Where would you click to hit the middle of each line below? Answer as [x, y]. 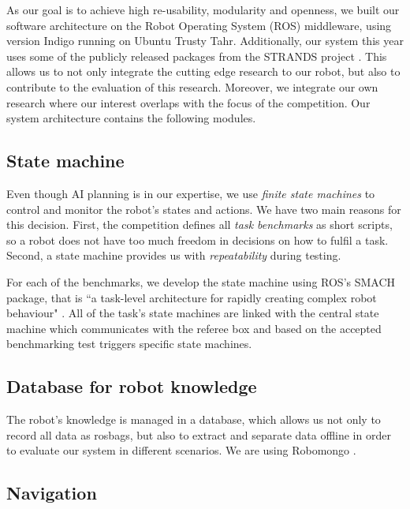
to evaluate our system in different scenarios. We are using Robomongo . [181, 450]
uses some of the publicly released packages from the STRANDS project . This [197, 56]
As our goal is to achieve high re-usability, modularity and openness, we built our [203, 9]
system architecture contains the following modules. [131, 118]
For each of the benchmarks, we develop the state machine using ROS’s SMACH [201, 281]
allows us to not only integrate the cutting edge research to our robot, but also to [203, 71]
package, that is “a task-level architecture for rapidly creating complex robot [192, 297]
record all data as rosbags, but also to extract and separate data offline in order [199, 434]
